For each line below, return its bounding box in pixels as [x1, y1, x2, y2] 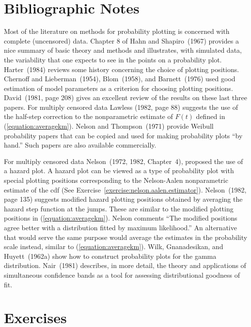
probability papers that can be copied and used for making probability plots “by [4, 130, 243, 140]
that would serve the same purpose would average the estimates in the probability [4, 232, 248, 242]
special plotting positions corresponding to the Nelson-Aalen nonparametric [4, 175, 228, 185]
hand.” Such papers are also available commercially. [4, 140, 157, 150]
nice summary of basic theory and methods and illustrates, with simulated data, [4, 45, 242, 55]
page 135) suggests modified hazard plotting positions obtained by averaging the [4, 194, 243, 204]
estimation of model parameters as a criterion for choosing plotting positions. [4, 83, 233, 93]
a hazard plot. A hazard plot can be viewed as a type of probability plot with [4, 165, 234, 176]
